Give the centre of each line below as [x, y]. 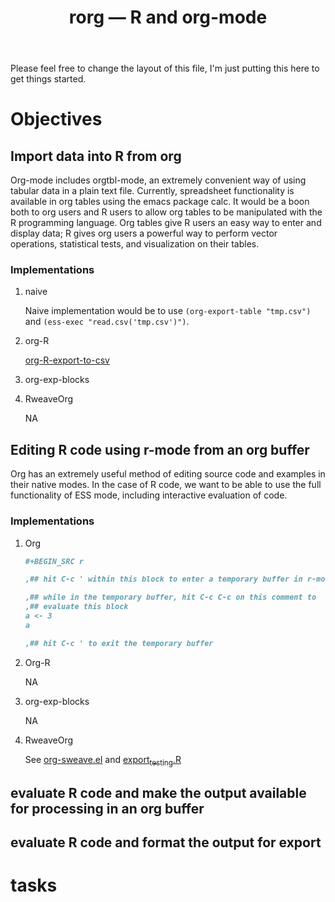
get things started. [48, 79]
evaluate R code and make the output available [158, 792]
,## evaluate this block [76, 607]
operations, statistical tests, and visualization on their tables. [135, 244]
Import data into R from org [96, 156]
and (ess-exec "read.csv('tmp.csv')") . [107, 322]
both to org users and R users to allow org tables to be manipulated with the [166, 212]
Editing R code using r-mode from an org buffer [160, 449]
